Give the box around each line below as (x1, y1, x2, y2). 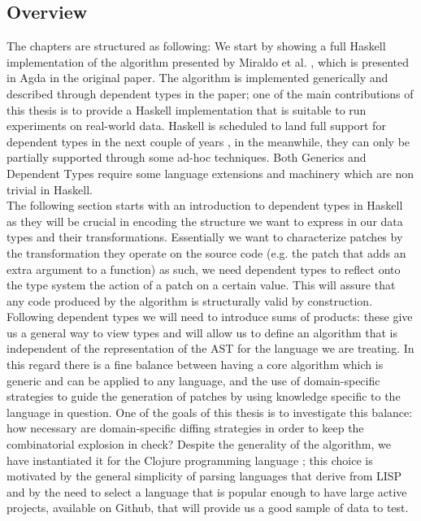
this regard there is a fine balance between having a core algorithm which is (7, 356, 384, 373)
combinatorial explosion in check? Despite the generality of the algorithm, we (7, 436, 391, 453)
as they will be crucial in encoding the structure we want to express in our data (7, 212, 403, 229)
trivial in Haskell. (7, 180, 93, 198)
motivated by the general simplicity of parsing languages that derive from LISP (7, 467, 402, 484)
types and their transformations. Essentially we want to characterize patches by (7, 228, 403, 245)
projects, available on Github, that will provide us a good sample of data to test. (7, 499, 409, 516)
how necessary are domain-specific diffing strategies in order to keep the (7, 419, 364, 436)
